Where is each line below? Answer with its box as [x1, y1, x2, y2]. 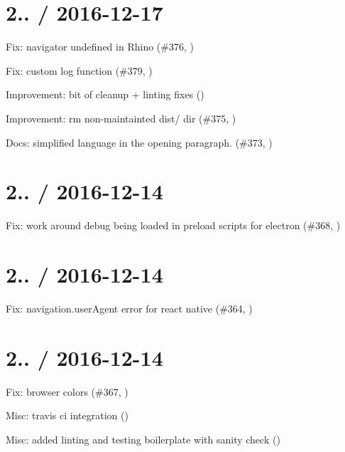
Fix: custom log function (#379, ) [6, 63, 153, 78]
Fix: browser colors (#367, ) [6, 384, 128, 399]
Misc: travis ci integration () [6, 408, 128, 423]
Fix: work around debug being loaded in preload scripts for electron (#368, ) [6, 218, 341, 233]
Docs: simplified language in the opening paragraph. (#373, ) [6, 135, 273, 149]
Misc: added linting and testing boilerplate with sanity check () [6, 431, 280, 446]
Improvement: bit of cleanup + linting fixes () [6, 87, 204, 102]
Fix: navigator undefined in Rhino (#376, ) [6, 39, 194, 54]
